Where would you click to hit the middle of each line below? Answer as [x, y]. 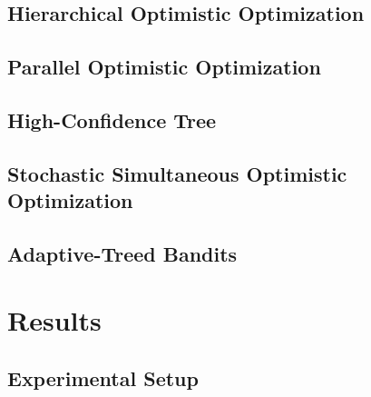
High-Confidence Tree [112, 119]
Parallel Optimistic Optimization [164, 67]
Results [54, 320]
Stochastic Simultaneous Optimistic [177, 173]
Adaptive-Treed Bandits [122, 253]
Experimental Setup [103, 378]
